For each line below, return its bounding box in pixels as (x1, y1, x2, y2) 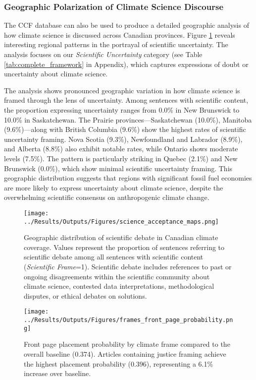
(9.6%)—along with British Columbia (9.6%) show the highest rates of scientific (4, 124, 246, 134)
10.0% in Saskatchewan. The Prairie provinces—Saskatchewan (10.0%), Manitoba (4, 114, 252, 125)
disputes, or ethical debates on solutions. (24, 290, 147, 301)
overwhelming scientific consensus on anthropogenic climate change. (4, 192, 209, 202)
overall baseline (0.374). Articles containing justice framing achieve (24, 348, 226, 359)
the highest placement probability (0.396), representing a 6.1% (24, 358, 213, 369)
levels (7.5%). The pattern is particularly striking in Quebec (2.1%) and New (4, 153, 238, 163)
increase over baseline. (24, 368, 91, 379)
